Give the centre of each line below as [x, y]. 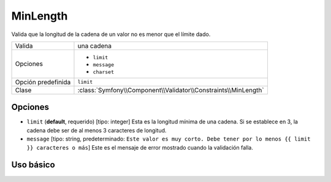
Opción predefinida [43, 82]
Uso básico [33, 165]
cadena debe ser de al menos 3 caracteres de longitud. [97, 130]
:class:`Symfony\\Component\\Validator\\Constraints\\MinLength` [171, 90]
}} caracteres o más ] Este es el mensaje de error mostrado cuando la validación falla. [140, 147]
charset [104, 72]
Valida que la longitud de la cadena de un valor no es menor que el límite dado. [111, 34]
